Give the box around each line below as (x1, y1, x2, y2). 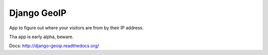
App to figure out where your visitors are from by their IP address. (9, 25, 144, 31)
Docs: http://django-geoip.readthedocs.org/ (9, 43, 99, 49)
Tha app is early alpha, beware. (9, 34, 74, 40)
